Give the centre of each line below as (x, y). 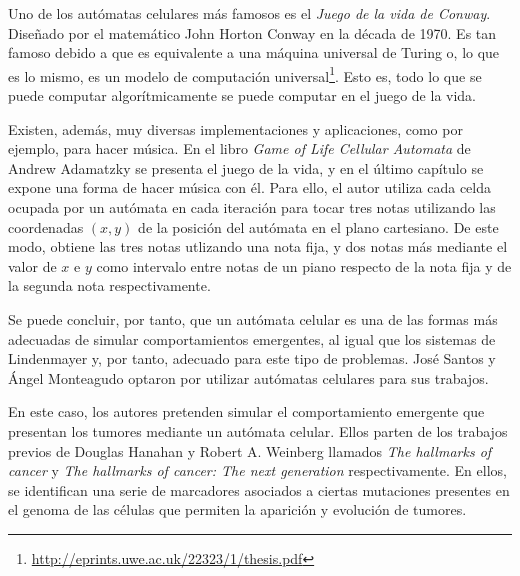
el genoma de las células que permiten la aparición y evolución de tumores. (237, 509)
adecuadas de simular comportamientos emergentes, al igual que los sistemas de (252, 338)
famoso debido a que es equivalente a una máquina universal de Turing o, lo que (254, 52)
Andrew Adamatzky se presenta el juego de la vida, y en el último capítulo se (246, 167)
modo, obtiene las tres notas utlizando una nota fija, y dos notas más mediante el (258, 246)
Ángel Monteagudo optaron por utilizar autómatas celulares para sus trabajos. (248, 377)
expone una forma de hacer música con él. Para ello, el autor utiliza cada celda (250, 187)
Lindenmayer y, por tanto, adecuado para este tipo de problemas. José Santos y (252, 358)
